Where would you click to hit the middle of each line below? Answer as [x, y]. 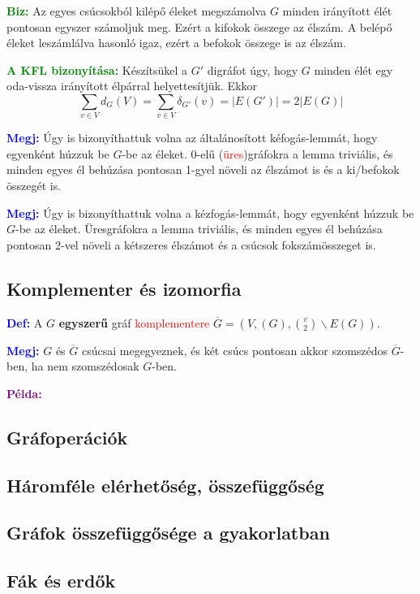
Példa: [24, 393]
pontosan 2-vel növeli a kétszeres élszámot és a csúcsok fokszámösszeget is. [191, 244]
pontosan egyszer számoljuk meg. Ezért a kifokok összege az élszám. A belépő [199, 26]
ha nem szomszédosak [85, 366]
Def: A [25, 322]
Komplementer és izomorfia [124, 288]
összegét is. [34, 186]
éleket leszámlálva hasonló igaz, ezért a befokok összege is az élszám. [176, 43]
